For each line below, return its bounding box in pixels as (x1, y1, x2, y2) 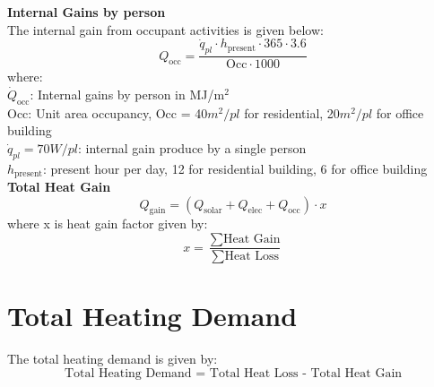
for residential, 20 (244, 103, 340, 122)
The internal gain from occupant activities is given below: (7, 20, 324, 39)
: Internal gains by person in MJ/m (30, 84, 225, 103)
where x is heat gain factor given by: (7, 214, 208, 233)
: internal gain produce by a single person (78, 138, 307, 157)
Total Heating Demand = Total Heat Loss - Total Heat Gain (64, 366, 403, 380)
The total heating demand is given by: (7, 349, 218, 368)
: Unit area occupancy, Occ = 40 (28, 103, 208, 122)
